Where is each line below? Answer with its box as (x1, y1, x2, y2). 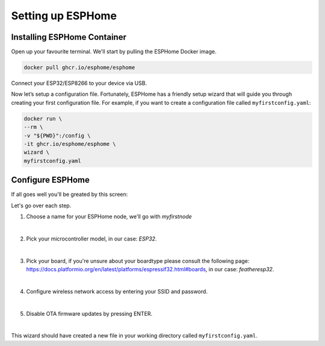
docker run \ (23, 115, 63, 122)
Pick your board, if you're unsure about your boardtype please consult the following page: (26, 257, 250, 265)
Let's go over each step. (11, 202, 72, 209)
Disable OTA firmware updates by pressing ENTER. (26, 310, 153, 317)
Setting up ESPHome (11, 9, 117, 22)
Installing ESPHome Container (11, 32, 126, 42)
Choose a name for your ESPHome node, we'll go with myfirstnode (26, 213, 192, 220)
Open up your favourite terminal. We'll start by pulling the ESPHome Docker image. (11, 48, 217, 55)
